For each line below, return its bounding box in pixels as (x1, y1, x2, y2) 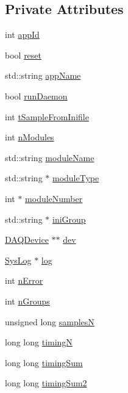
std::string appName (5, 69, 81, 82)
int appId (5, 28, 40, 41)
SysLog (5, 253, 32, 266)
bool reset (5, 48, 42, 61)
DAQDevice (5, 233, 49, 246)
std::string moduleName (5, 151, 94, 164)
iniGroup (52, 212, 86, 225)
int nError (5, 274, 43, 287)
